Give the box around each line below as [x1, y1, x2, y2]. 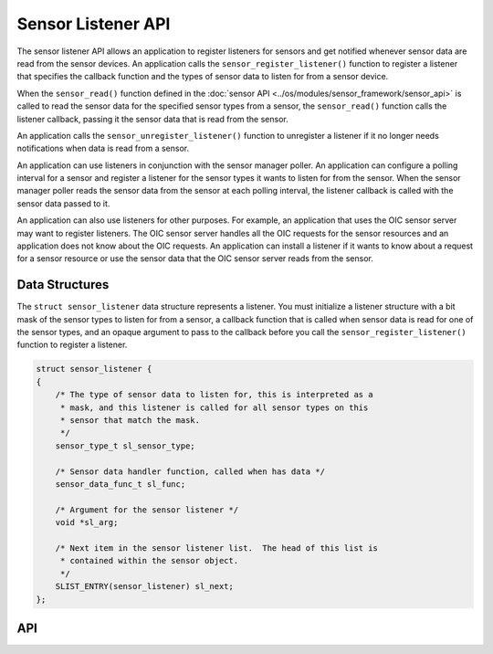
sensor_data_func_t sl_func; [55, 479, 186, 489]
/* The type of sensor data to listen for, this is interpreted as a [55, 389, 373, 400]
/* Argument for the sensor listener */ [55, 504, 239, 515]
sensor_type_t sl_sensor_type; [55, 440, 195, 451]
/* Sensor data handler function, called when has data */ [55, 466, 326, 477]
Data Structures [16, 277, 110, 292]
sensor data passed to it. [16, 197, 110, 209]
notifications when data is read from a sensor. [16, 142, 190, 154]
